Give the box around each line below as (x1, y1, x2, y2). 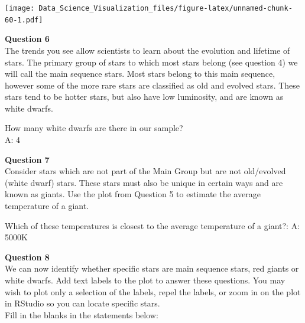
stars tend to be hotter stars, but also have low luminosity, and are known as (5, 90, 284, 103)
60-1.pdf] (5, 15, 43, 24)
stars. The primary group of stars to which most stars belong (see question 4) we (5, 56, 298, 68)
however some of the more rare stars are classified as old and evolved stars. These (5, 79, 300, 91)
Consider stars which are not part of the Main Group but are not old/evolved (5, 165, 286, 177)
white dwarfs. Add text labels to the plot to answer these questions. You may (5, 274, 285, 286)
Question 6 (5, 32, 50, 45)
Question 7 (5, 153, 50, 165)
